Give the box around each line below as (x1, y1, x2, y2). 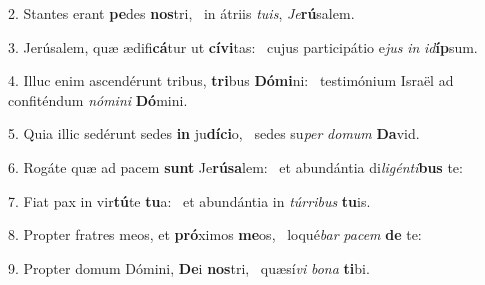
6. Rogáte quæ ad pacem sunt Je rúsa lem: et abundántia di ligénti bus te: (8, 156, 463, 177)
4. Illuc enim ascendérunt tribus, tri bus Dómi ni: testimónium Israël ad (8, 70, 454, 91)
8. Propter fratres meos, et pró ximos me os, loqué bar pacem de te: (8, 224, 422, 245)
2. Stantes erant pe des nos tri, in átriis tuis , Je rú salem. (8, 3, 355, 23)
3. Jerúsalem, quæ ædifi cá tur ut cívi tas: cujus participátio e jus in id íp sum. (8, 36, 478, 57)
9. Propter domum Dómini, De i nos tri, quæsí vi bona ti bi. (8, 257, 370, 278)
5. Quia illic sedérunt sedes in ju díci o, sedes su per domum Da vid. (8, 123, 420, 144)
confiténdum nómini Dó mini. (8, 89, 188, 110)
